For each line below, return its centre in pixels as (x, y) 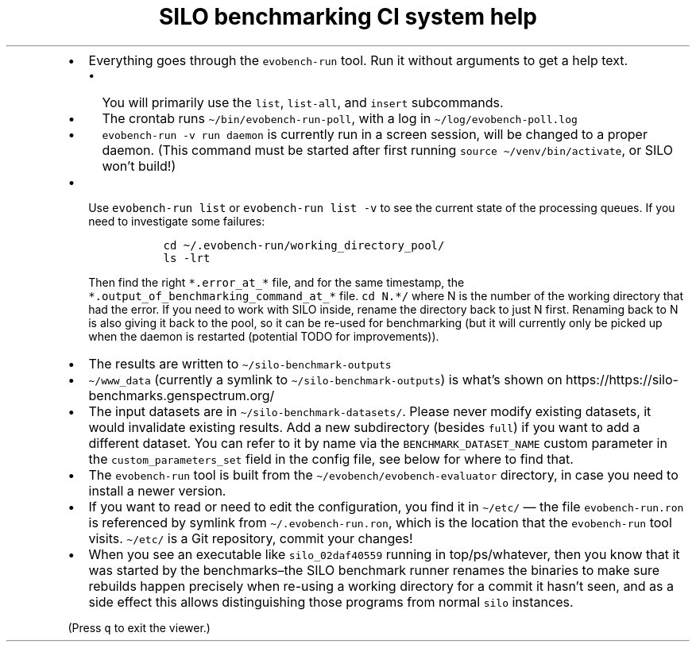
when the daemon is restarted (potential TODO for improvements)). (264, 336)
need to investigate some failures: (177, 221)
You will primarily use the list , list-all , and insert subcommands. (303, 102)
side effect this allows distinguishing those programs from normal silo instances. (331, 602)
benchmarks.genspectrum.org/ (182, 395)
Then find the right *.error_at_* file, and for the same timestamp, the (276, 282)
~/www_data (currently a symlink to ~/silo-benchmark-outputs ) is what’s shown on (325, 379)
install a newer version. (157, 490)
